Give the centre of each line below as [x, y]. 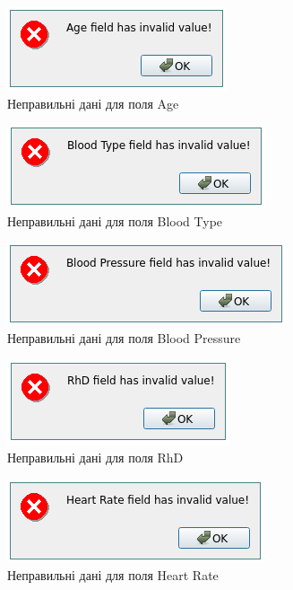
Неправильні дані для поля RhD [95, 458]
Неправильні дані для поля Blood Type [115, 220]
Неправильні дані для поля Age [93, 103]
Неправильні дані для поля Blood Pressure [124, 337]
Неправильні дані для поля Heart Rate [113, 575]
